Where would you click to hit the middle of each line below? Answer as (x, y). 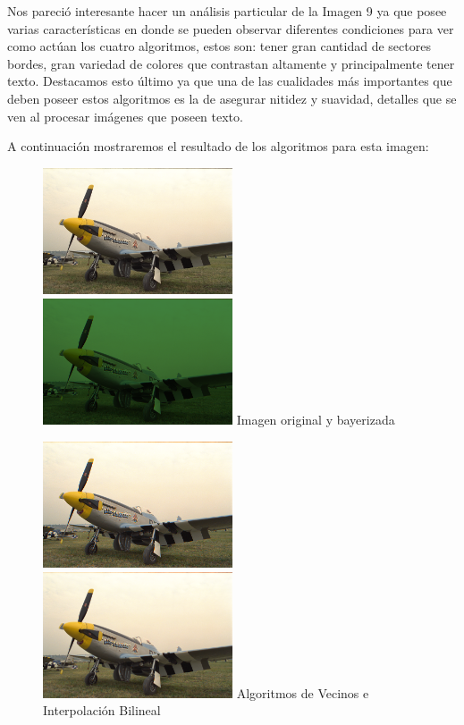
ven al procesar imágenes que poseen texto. (125, 116)
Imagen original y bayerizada (316, 419)
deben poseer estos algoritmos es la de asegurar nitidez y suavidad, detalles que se (232, 98)
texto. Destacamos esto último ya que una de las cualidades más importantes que (230, 81)
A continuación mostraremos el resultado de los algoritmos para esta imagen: (218, 146)
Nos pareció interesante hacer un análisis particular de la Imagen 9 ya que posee (227, 11)
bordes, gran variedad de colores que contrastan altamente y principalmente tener (231, 63)
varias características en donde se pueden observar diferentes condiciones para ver (231, 28)
